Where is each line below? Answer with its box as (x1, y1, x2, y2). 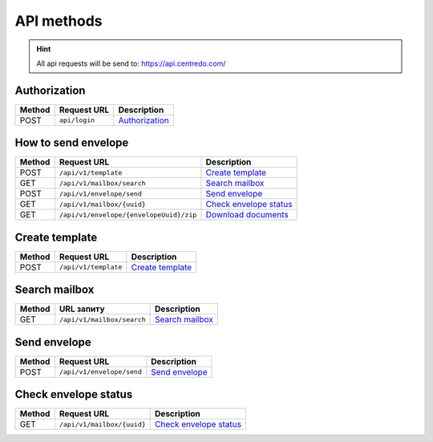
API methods (14, 12, 103, 30)
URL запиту (59, 303, 105, 314)
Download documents (205, 209, 289, 221)
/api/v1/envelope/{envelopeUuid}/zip (59, 210, 197, 219)
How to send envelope (14, 136, 129, 150)
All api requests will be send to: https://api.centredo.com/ (36, 59, 226, 68)
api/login (59, 116, 95, 124)
